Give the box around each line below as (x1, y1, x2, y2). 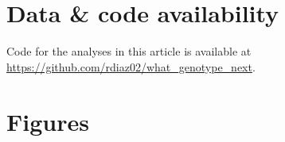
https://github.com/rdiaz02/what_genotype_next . (6, 58, 256, 75)
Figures (6, 105, 89, 137)
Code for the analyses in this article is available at (6, 43, 252, 59)
